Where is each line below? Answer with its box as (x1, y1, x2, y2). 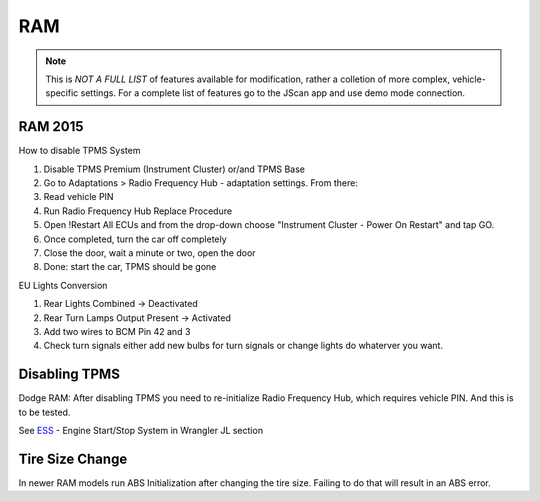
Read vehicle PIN (43, 191, 114, 203)
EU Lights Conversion (18, 279, 108, 291)
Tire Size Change (18, 450, 128, 467)
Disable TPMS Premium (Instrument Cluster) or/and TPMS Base (43, 163, 305, 175)
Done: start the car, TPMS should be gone (43, 261, 217, 273)
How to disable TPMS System (18, 145, 141, 157)
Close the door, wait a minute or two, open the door (43, 246, 256, 259)
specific (45, 87, 79, 99)
